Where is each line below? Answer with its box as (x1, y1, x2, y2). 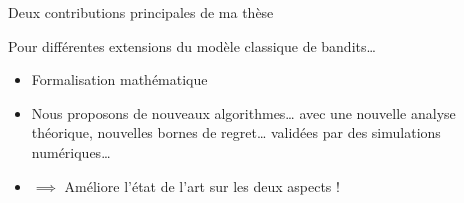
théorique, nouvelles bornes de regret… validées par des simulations (31, 122, 441, 143)
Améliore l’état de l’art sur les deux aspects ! (64, 175, 340, 196)
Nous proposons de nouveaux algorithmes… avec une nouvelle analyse (31, 102, 456, 123)
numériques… (31, 141, 111, 162)
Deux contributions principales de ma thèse (8, 2, 274, 22)
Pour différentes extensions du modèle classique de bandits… (8, 35, 376, 56)
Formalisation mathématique (31, 69, 208, 90)
